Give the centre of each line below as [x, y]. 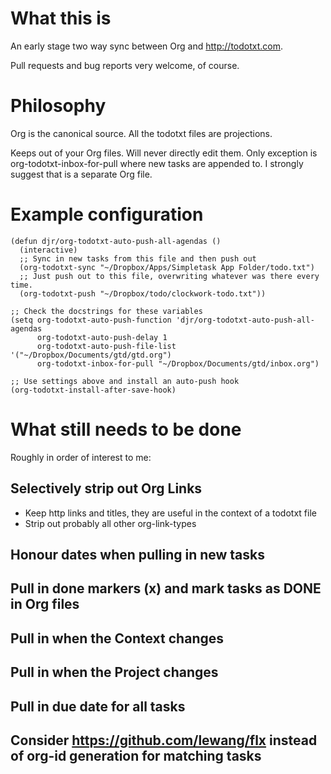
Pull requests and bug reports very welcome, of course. [125, 65]
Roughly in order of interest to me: [81, 457]
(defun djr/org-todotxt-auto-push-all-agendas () [116, 241]
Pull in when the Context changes [117, 638]
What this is [61, 18]
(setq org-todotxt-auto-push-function [91, 320]
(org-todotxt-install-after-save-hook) [93, 390]
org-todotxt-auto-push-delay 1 [102, 337]
